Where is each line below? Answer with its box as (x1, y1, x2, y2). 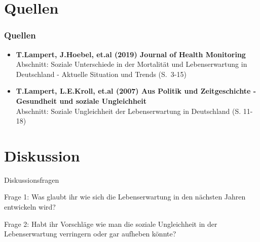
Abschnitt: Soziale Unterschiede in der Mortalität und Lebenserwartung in (16, 59, 247, 69)
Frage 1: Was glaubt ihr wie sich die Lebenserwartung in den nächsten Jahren (4, 191, 246, 202)
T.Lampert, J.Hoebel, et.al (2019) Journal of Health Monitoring (16, 49, 246, 59)
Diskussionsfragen (4, 174, 59, 185)
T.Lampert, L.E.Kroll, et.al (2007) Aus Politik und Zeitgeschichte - (16, 86, 256, 96)
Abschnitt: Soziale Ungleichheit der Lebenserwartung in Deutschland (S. (16, 105, 241, 116)
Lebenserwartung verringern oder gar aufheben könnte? (4, 228, 176, 239)
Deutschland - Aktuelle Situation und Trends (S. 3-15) (16, 68, 187, 79)
